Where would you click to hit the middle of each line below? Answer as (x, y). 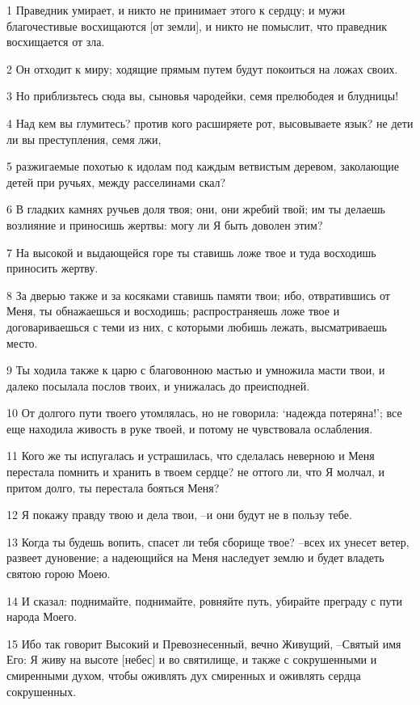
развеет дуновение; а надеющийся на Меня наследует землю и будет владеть (195, 557)
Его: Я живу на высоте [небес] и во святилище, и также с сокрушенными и (192, 659)
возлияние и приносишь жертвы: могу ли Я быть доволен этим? (165, 224)
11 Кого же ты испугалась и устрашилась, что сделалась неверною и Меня (191, 456)
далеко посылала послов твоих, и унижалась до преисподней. (158, 385)
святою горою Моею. (59, 574)
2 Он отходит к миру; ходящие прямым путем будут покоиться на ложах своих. (202, 68)
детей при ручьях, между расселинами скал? (116, 182)
